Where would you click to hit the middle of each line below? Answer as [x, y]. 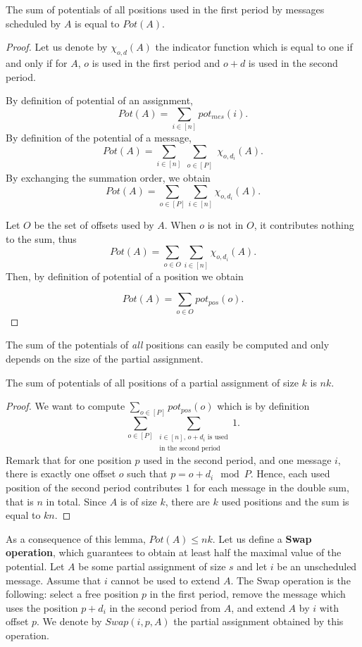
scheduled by [33, 23]
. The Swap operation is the [291, 580]
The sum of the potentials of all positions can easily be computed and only [168, 345]
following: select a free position [72, 594]
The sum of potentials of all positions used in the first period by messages [165, 9]
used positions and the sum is [285, 501]
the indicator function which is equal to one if [254, 47]
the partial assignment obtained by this [258, 621]
